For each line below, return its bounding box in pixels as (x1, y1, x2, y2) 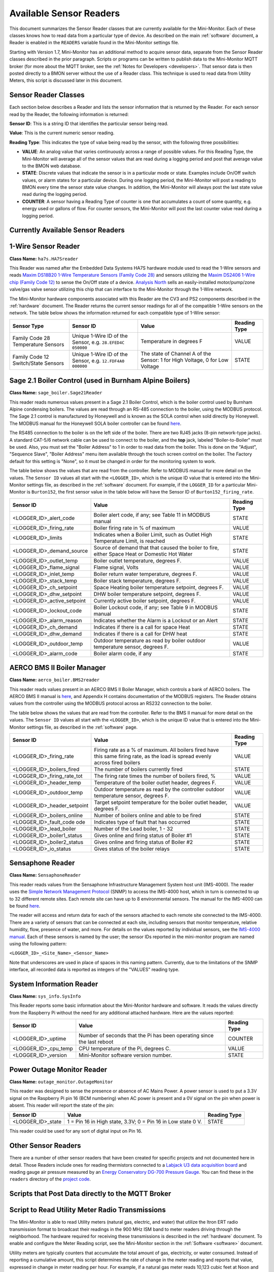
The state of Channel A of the (140, 350, 212, 357)
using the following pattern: (9, 940, 67, 946)
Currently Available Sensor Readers (9, 226, 125, 235)
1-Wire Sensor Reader (9, 242, 80, 251)
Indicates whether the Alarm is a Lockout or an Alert (93, 617, 218, 624)
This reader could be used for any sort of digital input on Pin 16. (9, 1128, 143, 1134)
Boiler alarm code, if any (93, 650, 152, 657)
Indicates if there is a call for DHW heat (93, 630, 187, 637)
